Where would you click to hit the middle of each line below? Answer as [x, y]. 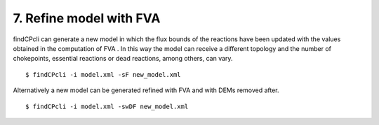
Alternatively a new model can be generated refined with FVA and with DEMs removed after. [146, 90]
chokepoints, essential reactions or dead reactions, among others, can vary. [123, 59]
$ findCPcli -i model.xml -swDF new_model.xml [107, 106]
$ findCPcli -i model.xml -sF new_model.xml [104, 74]
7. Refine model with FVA [87, 18]
